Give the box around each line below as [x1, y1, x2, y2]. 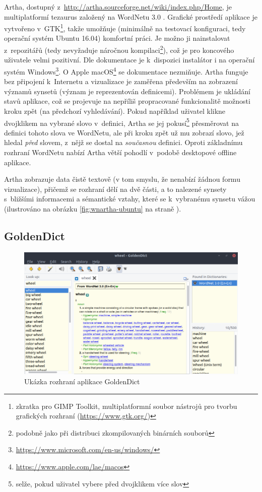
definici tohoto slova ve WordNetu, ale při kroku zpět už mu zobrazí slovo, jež [4, 127, 244, 137]
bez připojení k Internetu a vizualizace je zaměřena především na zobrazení [4, 76, 238, 87]
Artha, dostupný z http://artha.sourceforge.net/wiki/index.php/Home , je [4, 2, 232, 12]
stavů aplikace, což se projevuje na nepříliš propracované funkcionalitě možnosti [4, 96, 250, 106]
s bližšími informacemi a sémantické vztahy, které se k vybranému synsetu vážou [4, 193, 255, 204]
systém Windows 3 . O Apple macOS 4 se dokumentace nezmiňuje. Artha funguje [4, 64, 248, 77]
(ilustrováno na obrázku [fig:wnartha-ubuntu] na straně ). [4, 203, 181, 214]
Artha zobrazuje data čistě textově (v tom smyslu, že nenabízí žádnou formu [4, 174, 240, 184]
